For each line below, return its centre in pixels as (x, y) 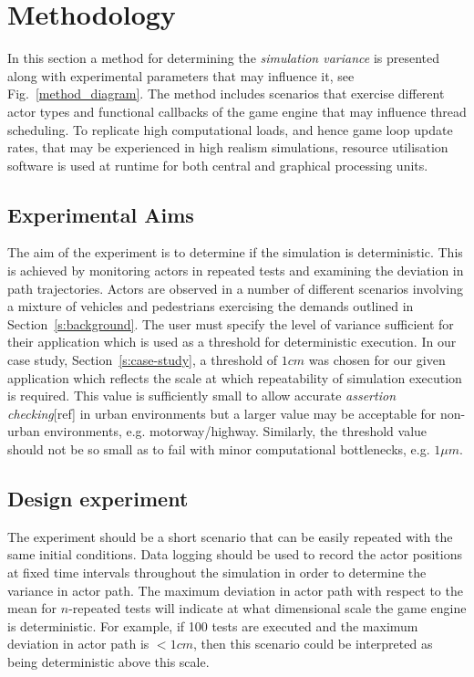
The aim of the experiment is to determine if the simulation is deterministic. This (235, 252)
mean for (32, 608)
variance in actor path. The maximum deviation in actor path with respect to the (235, 590)
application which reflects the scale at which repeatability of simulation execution (235, 377)
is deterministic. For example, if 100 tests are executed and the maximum (213, 625)
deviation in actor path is (78, 644)
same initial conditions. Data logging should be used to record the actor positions (235, 554)
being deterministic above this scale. (108, 661)
